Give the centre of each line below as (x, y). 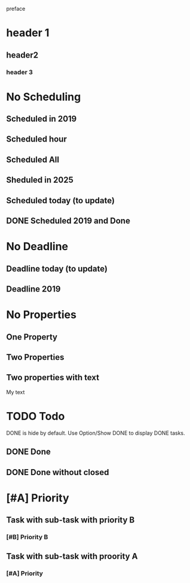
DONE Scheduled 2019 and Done (68, 221)
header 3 (19, 72)
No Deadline (37, 247)
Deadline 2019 (33, 289)
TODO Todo (36, 416)
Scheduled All (33, 159)
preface (16, 9)
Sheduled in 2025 (40, 180)
